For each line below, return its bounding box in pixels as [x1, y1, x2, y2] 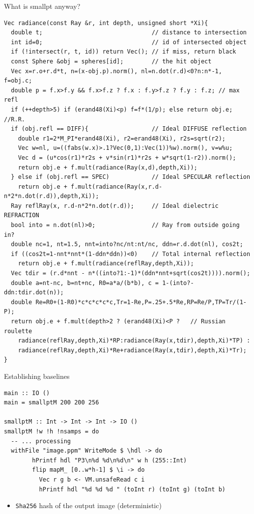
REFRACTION [4, 212, 39, 219]
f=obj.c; [4, 77, 32, 85]
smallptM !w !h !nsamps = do [4, 428, 99, 435]
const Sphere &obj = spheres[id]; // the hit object [11, 57, 212, 65]
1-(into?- [162, 279, 194, 286]
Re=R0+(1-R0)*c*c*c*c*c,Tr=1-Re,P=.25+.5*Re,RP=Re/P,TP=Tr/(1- [35, 298, 247, 306]
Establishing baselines [4, 371, 70, 381]
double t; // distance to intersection [11, 29, 247, 36]
